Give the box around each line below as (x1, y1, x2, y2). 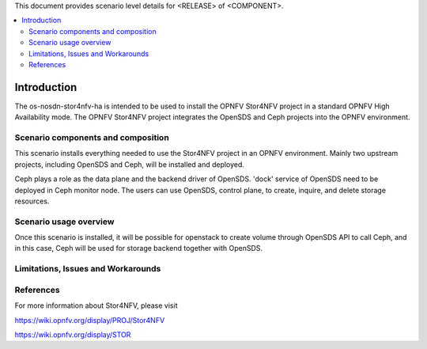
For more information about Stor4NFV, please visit (14, 301, 178, 310)
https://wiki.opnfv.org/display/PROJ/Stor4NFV (14, 315, 165, 324)
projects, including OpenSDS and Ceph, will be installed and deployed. (14, 159, 245, 169)
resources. (14, 196, 50, 206)
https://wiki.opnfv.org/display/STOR (14, 329, 131, 340)
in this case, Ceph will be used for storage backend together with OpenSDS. (14, 244, 263, 253)
